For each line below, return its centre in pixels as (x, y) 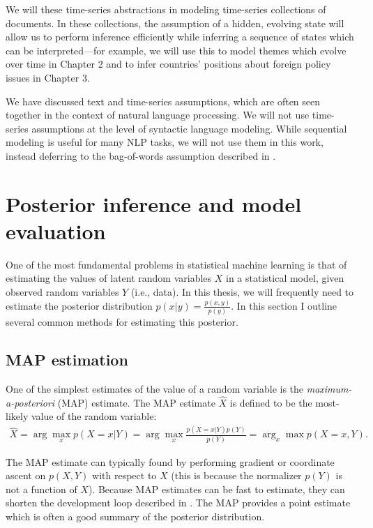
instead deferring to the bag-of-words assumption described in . (141, 155)
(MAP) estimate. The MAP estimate (136, 402)
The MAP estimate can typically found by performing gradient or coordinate (170, 461)
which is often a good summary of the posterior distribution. (135, 516)
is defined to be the (271, 402)
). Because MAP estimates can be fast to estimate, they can (216, 489)
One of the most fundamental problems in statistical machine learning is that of (176, 264)
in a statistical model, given (285, 278)
